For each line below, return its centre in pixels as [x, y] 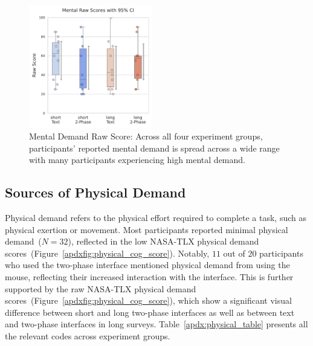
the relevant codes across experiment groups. [88, 336]
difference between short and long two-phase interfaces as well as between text [150, 312]
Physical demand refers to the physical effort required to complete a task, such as [156, 218]
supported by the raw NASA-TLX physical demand [101, 288]
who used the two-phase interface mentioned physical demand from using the [147, 265]
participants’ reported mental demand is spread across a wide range [154, 148]
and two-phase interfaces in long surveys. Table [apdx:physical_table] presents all [156, 324]
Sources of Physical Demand [95, 192]
